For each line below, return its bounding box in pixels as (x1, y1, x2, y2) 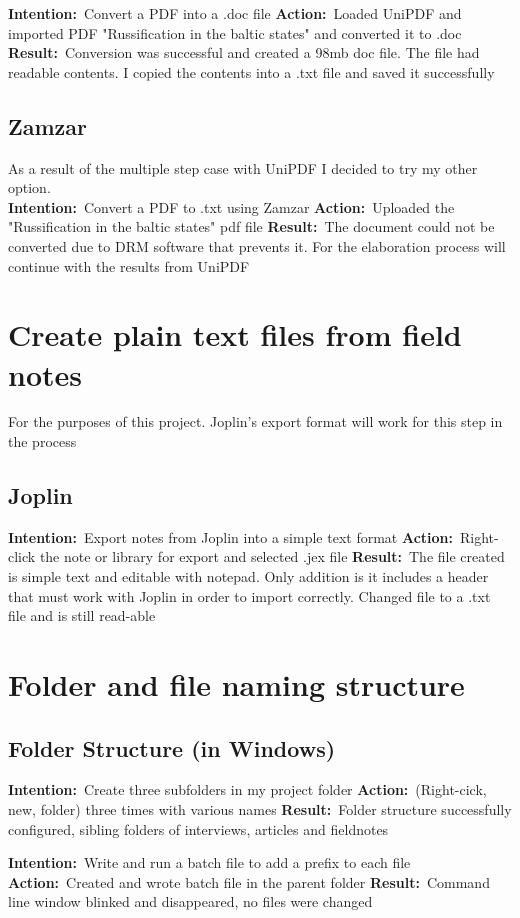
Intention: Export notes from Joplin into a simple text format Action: (8, 526, 454, 547)
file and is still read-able (8, 605, 156, 626)
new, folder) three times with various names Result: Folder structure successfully (8, 798, 512, 819)
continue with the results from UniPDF (8, 255, 250, 276)
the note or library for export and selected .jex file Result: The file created (39, 546, 505, 567)
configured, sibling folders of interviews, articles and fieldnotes (8, 818, 389, 839)
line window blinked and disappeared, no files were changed (8, 891, 373, 912)
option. (8, 177, 51, 198)
